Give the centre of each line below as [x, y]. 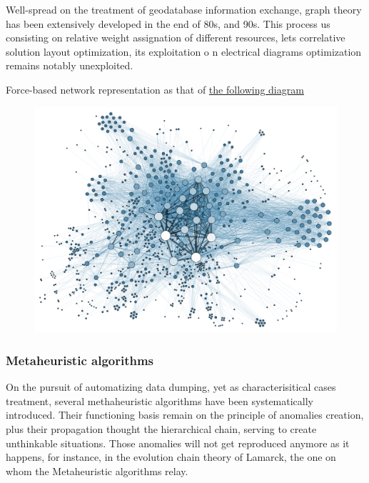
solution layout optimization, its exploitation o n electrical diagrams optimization [184, 51]
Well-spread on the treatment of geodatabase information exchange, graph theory [184, 9]
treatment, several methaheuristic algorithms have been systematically [160, 400]
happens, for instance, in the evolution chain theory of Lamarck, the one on [171, 457]
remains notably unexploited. [70, 65]
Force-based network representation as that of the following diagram [155, 89]
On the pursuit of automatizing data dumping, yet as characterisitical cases [171, 387]
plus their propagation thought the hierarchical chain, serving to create [161, 429]
